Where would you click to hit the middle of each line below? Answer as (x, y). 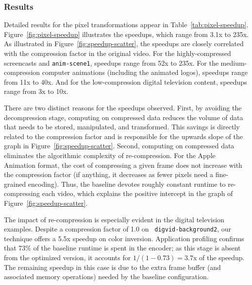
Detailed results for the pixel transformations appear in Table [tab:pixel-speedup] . (126, 25)
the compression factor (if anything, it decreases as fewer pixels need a (109, 174)
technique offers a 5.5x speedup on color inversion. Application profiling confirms (124, 238)
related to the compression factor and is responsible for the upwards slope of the (123, 136)
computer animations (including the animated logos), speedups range (145, 72)
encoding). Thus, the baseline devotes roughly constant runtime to (127, 184)
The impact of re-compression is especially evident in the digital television (114, 219)
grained (15, 184)
